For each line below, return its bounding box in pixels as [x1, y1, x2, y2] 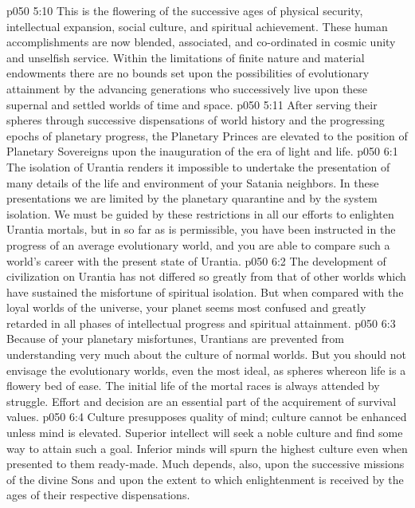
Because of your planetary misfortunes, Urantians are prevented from [6, 330, 344, 347]
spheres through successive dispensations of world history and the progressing [6, 112, 385, 128]
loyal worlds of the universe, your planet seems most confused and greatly [6, 299, 366, 316]
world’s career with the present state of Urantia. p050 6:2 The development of [6, 252, 386, 269]
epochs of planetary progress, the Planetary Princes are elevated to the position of [6, 127, 408, 144]
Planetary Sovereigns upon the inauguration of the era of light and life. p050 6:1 [6, 143, 398, 159]
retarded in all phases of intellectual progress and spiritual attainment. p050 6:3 [6, 314, 396, 331]
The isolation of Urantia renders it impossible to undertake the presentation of [6, 158, 390, 175]
